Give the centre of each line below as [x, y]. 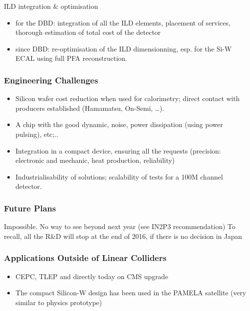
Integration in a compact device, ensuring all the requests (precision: [118, 150]
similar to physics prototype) [59, 302]
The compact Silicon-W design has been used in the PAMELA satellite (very [131, 293]
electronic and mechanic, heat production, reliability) [95, 160]
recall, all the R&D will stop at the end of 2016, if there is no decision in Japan [123, 236]
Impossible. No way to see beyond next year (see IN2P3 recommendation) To [120, 226]
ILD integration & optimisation [51, 6]
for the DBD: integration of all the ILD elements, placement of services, [123, 22]
